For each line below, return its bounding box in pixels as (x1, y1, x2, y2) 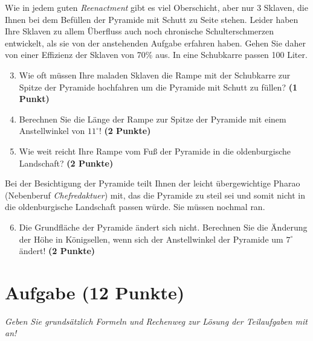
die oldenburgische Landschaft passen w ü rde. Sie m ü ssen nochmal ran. (5, 200, 265, 213)
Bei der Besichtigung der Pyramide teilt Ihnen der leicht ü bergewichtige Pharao (5, 177, 300, 190)
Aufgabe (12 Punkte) (5, 279, 185, 304)
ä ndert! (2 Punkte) (19, 244, 95, 257)
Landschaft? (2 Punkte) (19, 156, 114, 169)
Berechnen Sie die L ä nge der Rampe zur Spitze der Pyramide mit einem (19, 112, 286, 125)
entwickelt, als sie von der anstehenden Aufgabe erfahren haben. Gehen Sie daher (5, 36, 306, 49)
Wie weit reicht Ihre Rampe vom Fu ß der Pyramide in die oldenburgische (19, 144, 291, 157)
